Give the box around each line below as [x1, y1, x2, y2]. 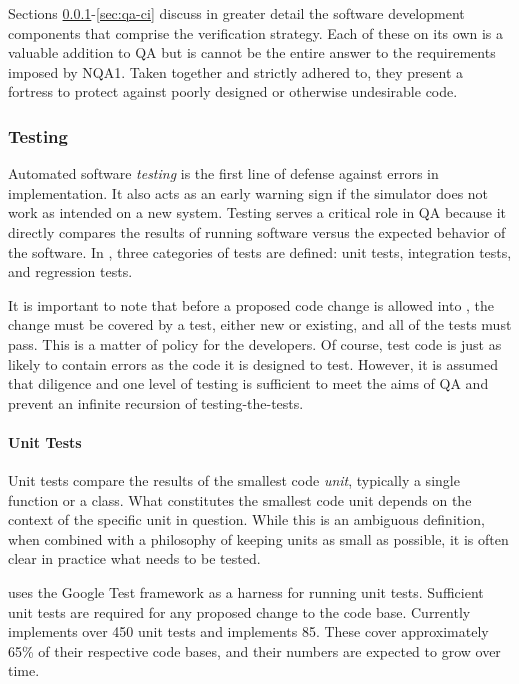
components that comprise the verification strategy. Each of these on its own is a [8, 22, 504, 43]
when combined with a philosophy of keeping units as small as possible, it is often [8, 528, 509, 549]
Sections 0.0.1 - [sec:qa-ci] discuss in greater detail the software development [8, 3, 465, 23]
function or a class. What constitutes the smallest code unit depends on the [8, 489, 472, 510]
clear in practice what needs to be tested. [8, 548, 261, 569]
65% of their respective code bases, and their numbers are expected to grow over [8, 640, 501, 661]
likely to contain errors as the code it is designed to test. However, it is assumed [8, 353, 498, 374]
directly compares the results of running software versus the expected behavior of [8, 221, 506, 242]
